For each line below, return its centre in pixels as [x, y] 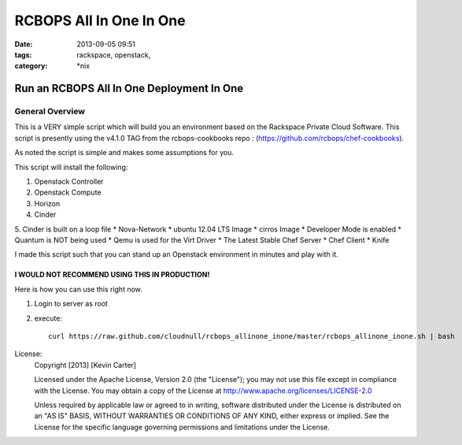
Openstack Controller [69, 182]
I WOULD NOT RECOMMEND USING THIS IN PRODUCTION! [112, 275]
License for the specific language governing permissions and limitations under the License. [182, 427]
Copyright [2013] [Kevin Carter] [85, 365]
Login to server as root [71, 304]
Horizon [47, 203]
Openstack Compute [68, 192]
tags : [23, 54]
